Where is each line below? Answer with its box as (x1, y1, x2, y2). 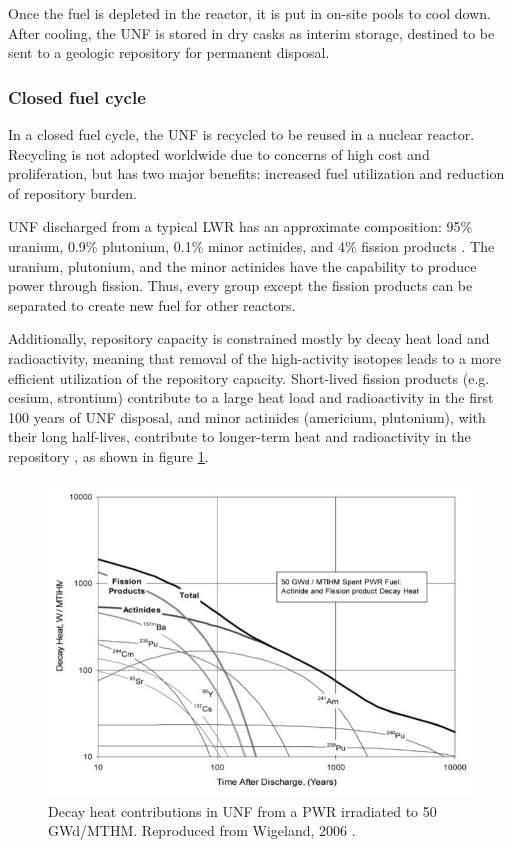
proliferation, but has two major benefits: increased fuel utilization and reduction (8, 163, 505, 184)
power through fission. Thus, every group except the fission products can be (8, 275, 473, 296)
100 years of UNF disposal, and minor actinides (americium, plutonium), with (8, 406, 486, 427)
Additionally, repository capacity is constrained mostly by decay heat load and (8, 328, 490, 349)
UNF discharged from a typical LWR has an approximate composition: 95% (8, 216, 473, 237)
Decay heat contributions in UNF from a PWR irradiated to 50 (48, 800, 437, 821)
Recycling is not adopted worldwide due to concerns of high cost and (8, 143, 430, 164)
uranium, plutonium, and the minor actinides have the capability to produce (8, 255, 477, 276)
